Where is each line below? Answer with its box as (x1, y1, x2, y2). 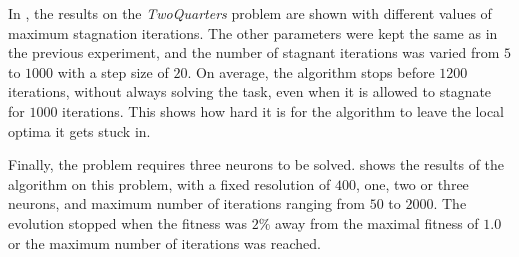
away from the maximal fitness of (275, 212, 479, 233)
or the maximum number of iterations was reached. (8, 232, 321, 253)
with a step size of (57, 61, 169, 82)
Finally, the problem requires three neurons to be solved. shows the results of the (8, 154, 505, 175)
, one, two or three (355, 173, 469, 194)
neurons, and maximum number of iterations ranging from (8, 193, 365, 214)
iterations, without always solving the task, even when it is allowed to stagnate (8, 81, 492, 102)
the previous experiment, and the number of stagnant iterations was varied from (8, 42, 500, 63)
